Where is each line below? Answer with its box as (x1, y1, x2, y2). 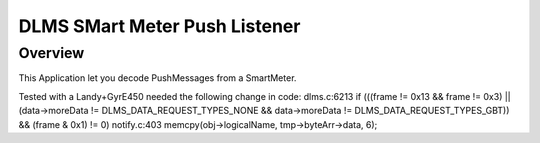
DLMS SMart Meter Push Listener (18, 15, 301, 37)
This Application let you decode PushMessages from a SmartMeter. (18, 72, 297, 84)
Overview (18, 44, 85, 62)
